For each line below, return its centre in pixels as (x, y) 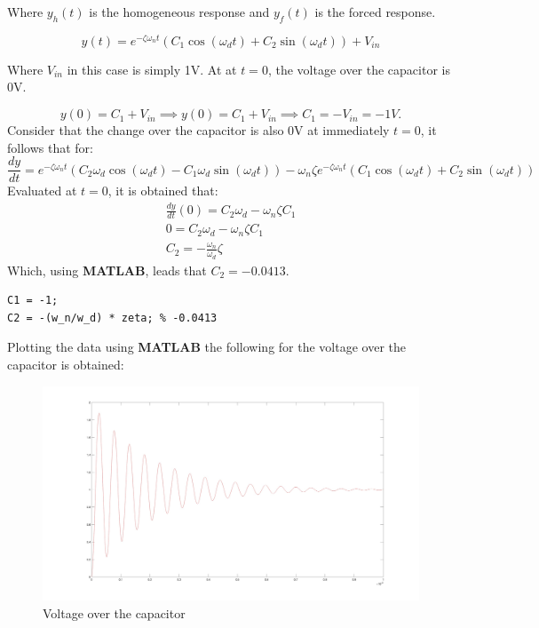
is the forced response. (375, 12)
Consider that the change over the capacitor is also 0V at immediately (198, 130)
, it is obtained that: (163, 191)
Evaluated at (42, 191)
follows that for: (50, 147)
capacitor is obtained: (66, 364)
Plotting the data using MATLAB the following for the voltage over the (206, 347)
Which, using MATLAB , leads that (107, 270)
